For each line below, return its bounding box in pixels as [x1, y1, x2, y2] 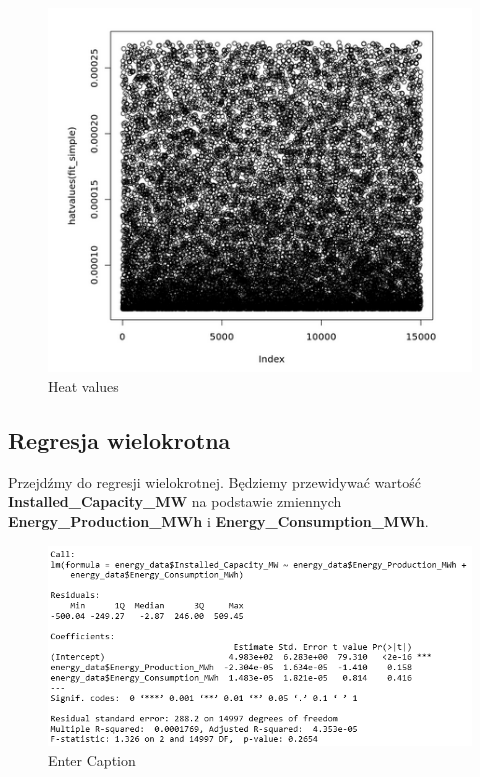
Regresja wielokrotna [8, 424, 231, 455]
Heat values [48, 375, 119, 396]
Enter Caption [48, 749, 136, 770]
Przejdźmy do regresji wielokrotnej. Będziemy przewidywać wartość [8, 471, 421, 492]
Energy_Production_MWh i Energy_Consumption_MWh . [8, 510, 429, 531]
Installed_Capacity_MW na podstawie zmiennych [8, 491, 342, 512]
